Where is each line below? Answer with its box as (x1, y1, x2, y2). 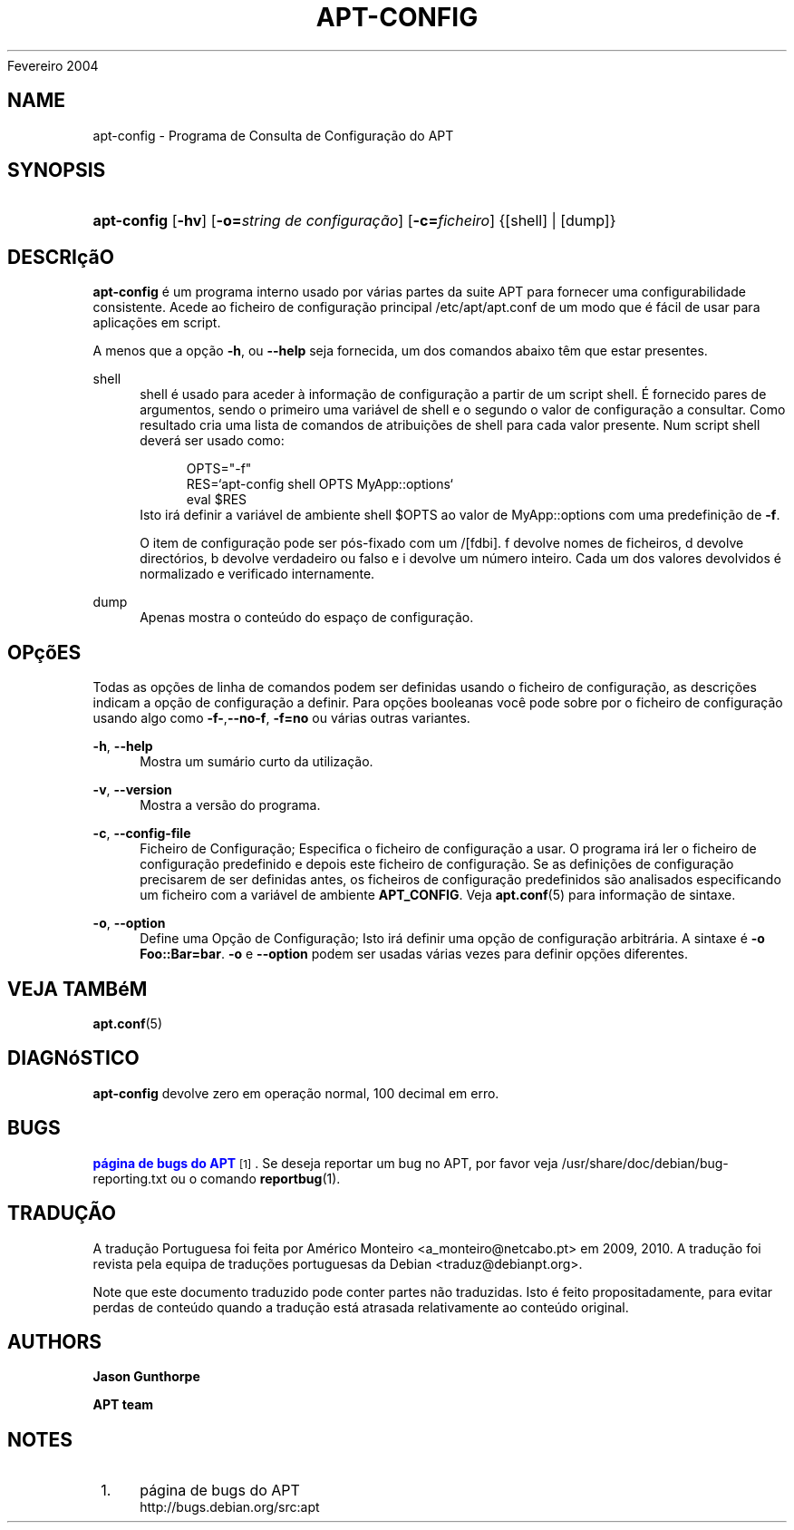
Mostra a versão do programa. (140, 797, 321, 814)
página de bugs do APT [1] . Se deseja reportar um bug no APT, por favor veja (92, 1155, 558, 1171)
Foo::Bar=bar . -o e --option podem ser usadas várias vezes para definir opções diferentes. (140, 946, 688, 962)
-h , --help (92, 738, 153, 755)
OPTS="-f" (186, 461, 252, 477)
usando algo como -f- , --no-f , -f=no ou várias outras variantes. (92, 710, 470, 726)
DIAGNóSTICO (7, 1047, 140, 1070)
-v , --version (92, 782, 172, 798)
